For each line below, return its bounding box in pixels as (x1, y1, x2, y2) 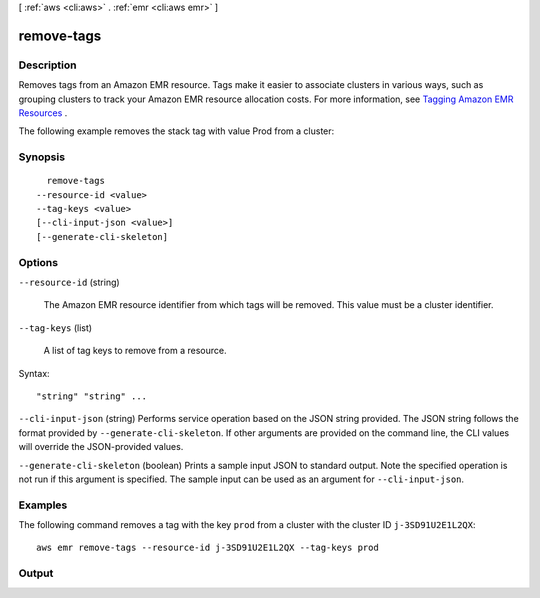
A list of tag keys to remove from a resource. (43, 345, 227, 357)
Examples (18, 498, 68, 512)
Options (18, 255, 59, 269)
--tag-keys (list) (18, 321, 93, 334)
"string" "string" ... (36, 390, 148, 402)
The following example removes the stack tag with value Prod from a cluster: (18, 125, 335, 137)
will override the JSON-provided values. (18, 441, 184, 453)
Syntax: (18, 367, 50, 379)
